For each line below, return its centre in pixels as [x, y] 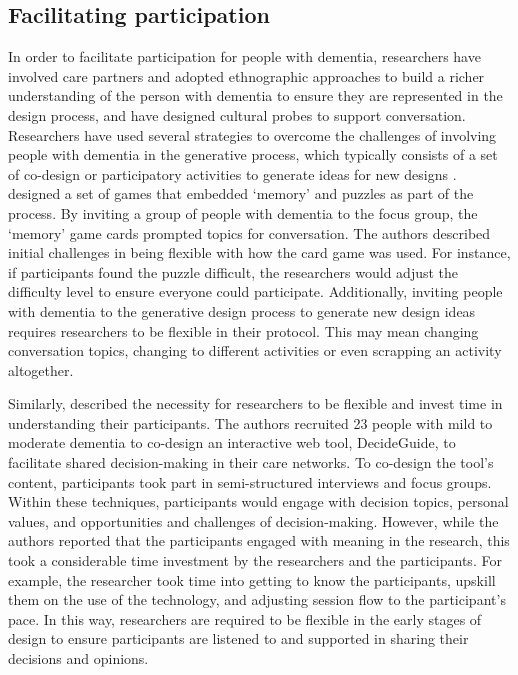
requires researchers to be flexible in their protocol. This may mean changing [243, 330]
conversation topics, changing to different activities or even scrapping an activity [255, 350]
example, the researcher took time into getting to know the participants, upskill [252, 579]
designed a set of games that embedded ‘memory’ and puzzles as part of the [241, 193]
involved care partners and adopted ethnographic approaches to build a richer [246, 75]
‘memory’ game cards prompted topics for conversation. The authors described [249, 232]
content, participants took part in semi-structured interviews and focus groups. [250, 481]
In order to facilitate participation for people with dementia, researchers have [244, 56]
